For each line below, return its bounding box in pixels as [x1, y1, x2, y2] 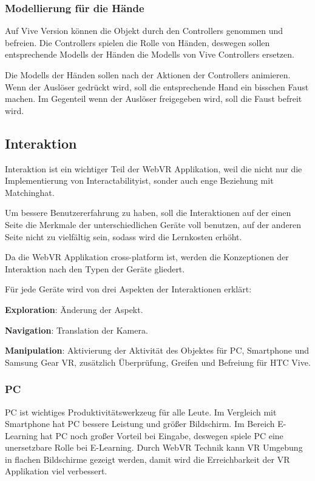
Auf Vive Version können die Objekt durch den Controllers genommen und [5, 24, 283, 37]
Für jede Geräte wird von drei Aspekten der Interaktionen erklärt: [5, 283, 252, 295]
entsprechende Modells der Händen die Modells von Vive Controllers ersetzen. [5, 48, 294, 61]
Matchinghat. [5, 186, 55, 198]
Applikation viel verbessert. [5, 465, 107, 477]
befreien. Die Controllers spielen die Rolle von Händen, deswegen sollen [5, 36, 270, 49]
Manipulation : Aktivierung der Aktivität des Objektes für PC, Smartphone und [5, 344, 310, 357]
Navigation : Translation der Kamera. [5, 323, 148, 336]
